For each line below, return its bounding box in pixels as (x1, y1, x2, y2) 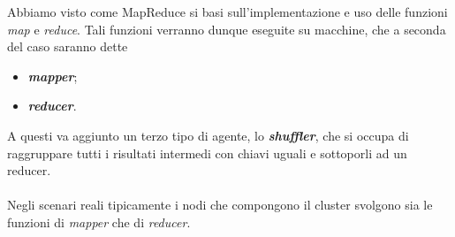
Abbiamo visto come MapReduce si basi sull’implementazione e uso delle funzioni (7, 3, 448, 20)
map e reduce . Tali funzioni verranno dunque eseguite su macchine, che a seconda (7, 19, 446, 38)
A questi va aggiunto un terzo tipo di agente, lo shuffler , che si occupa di (7, 126, 409, 144)
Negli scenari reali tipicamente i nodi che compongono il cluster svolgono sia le (7, 195, 433, 214)
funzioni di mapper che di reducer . (7, 212, 191, 231)
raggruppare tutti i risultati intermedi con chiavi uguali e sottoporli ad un (7, 143, 407, 162)
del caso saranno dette (7, 37, 128, 56)
